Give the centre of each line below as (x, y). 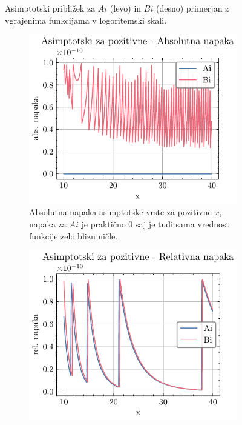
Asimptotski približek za (50, 8)
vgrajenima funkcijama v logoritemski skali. (86, 20)
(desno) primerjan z (192, 8)
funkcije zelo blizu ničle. (74, 236)
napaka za (48, 224)
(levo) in (126, 8)
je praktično (103, 224)
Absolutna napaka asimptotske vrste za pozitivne (120, 212)
